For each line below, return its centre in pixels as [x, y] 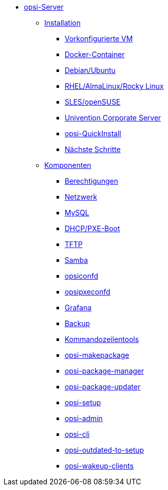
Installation [63, 23]
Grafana [78, 308]
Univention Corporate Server [113, 118]
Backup [77, 323]
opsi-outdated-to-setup [104, 450]
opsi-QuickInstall [93, 133]
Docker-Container [95, 54]
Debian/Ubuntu [90, 70]
